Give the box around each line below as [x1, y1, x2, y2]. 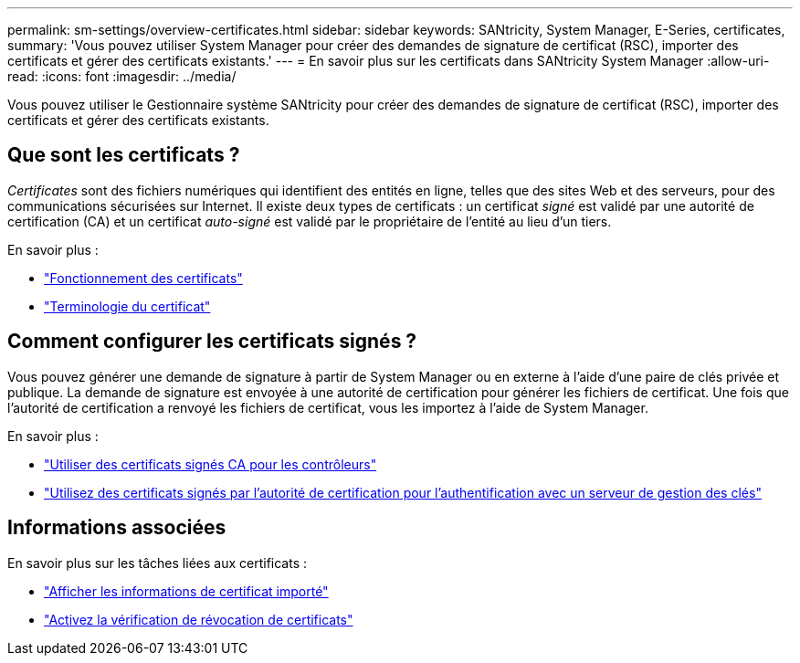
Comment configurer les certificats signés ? [7, 330, 417, 353]
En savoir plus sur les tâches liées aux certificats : [7, 554, 308, 571]
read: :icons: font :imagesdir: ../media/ [7, 68, 237, 84]
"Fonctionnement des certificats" [44, 269, 243, 286]
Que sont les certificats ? [7, 143, 240, 167]
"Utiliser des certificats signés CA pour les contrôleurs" [44, 456, 377, 472]
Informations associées [7, 516, 226, 540]
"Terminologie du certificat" [44, 298, 211, 314]
